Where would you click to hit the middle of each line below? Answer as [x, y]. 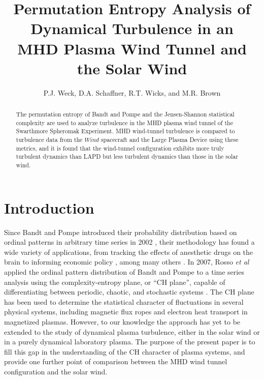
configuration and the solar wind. [56, 371]
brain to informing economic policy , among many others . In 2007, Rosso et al [127, 262]
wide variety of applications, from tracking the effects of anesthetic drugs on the [129, 252]
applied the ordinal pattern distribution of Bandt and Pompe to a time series [124, 271]
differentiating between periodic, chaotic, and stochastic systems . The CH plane [129, 292]
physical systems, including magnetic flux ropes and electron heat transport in [126, 312]
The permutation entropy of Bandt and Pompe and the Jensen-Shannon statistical [125, 114]
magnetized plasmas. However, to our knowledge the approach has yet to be [122, 321]
